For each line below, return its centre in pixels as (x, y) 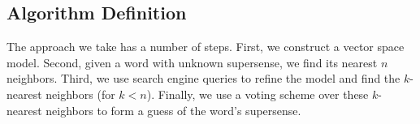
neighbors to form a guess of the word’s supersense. (173, 110)
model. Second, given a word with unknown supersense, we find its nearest (192, 62)
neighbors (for (80, 94)
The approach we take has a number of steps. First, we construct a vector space (206, 47)
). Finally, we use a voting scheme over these (258, 94)
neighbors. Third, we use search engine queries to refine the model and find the (204, 78)
